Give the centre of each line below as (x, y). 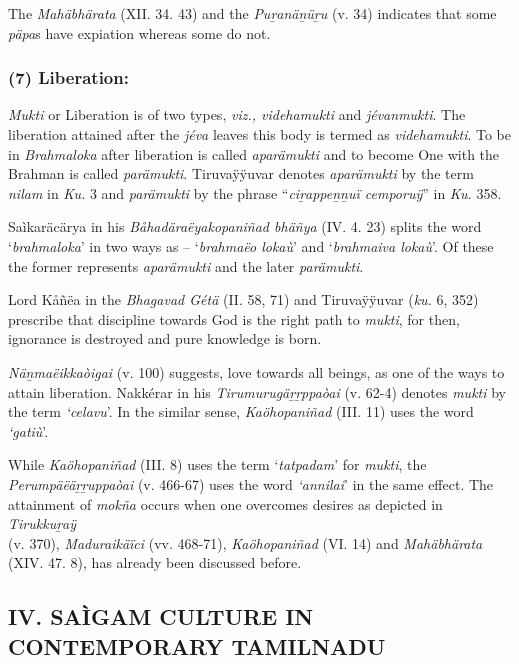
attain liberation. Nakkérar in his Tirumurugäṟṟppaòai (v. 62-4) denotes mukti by (257, 391)
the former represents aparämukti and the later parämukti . (186, 265)
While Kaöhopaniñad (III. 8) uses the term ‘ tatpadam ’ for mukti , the (217, 464)
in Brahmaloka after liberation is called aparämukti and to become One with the (254, 153)
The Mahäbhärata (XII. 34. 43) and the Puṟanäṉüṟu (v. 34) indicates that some (252, 13)
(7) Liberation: (68, 77)
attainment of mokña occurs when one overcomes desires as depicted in (225, 503)
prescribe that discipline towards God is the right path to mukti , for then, (234, 318)
